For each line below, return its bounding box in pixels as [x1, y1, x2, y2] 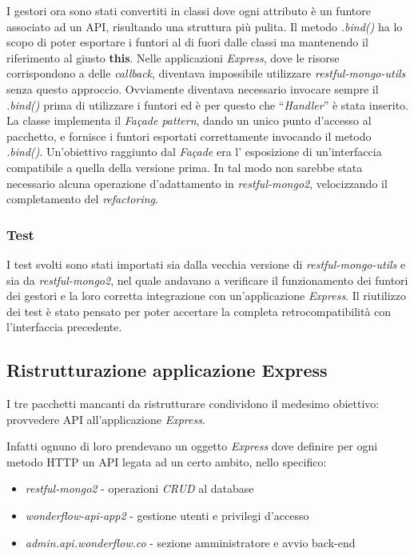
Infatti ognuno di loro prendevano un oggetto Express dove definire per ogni [6, 438, 378, 454]
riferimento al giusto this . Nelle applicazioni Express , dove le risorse [6, 49, 340, 66]
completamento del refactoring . [6, 190, 158, 207]
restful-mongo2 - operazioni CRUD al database [25, 480, 254, 497]
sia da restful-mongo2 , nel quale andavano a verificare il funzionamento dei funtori [6, 271, 408, 288]
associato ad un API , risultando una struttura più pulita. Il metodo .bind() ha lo [6, 18, 403, 34]
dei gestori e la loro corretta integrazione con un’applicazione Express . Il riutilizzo [6, 287, 406, 304]
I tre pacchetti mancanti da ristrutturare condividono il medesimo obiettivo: [6, 395, 380, 412]
